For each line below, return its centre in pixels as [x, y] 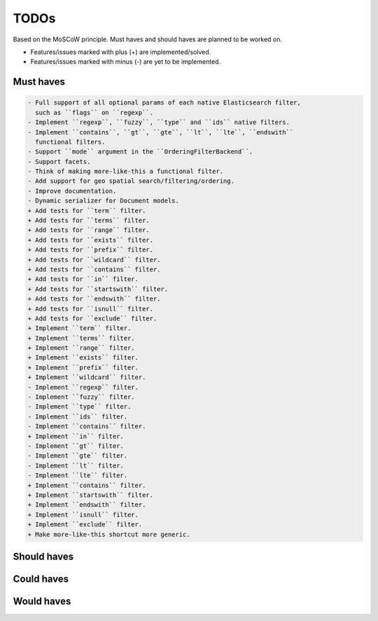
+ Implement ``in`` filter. [76, 436]
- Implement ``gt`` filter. [76, 446]
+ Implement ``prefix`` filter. [83, 367]
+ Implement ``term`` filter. [79, 328]
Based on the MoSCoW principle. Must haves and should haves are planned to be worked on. [148, 39]
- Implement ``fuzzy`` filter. [82, 397]
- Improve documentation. [72, 191]
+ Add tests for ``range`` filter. [89, 230]
